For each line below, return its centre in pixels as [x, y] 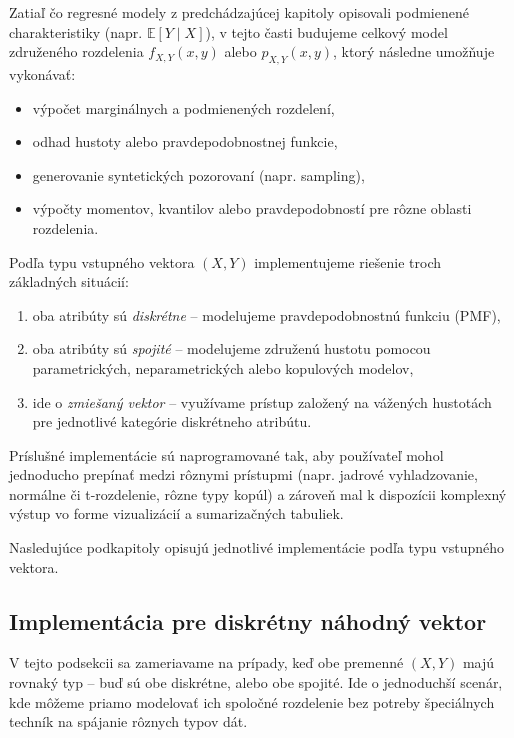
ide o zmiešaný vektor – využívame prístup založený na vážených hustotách [262, 401]
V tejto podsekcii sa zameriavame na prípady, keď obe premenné [206, 662]
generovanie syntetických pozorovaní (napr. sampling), [198, 174]
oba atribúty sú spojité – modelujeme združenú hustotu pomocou [231, 348]
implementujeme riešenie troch [348, 261]
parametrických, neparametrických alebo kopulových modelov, [223, 367]
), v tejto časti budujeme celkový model [326, 31]
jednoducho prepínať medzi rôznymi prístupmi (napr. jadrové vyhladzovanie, [243, 474]
